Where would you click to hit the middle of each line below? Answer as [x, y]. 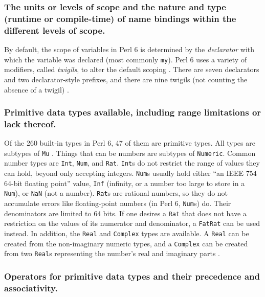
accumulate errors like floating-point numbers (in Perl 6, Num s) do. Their [118, 203]
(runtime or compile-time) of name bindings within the [120, 18]
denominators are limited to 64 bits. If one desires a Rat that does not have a [125, 213]
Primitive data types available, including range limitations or [133, 112]
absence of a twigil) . [37, 89]
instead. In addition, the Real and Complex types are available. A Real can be [127, 233]
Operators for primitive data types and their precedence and [132, 276]
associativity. [31, 288]
